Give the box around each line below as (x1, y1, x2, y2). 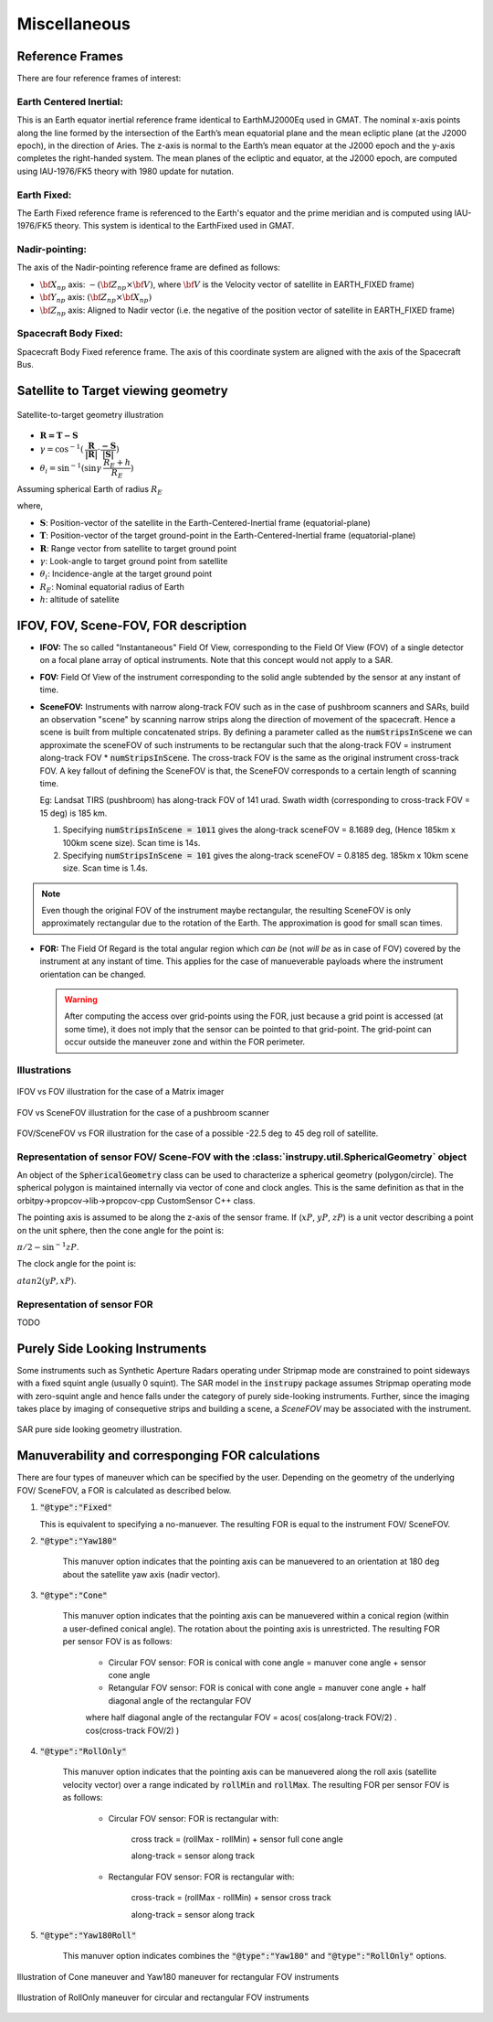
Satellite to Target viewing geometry (16, 382, 228, 398)
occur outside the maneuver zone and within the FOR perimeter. (64, 1036, 306, 1047)
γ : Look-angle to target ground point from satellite (39, 555, 228, 566)
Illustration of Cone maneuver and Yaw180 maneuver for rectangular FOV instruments (16, 1971, 340, 1982)
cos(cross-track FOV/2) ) (85, 1725, 180, 1736)
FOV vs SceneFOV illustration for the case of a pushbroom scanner (16, 1107, 269, 1118)
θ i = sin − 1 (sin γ (39, 462, 102, 476)
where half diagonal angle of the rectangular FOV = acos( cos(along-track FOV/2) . (85, 1712, 397, 1723)
